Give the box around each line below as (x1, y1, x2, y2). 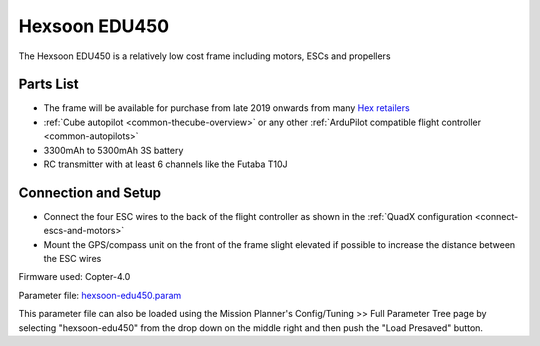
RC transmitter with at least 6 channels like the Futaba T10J (43, 158, 289, 170)
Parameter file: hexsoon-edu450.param (18, 289, 182, 301)
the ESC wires (43, 253, 102, 265)
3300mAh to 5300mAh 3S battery (43, 144, 184, 156)
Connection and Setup (18, 184, 162, 201)
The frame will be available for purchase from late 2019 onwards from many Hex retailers (43, 102, 410, 114)
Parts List (18, 76, 79, 93)
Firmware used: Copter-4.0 (18, 271, 131, 283)
